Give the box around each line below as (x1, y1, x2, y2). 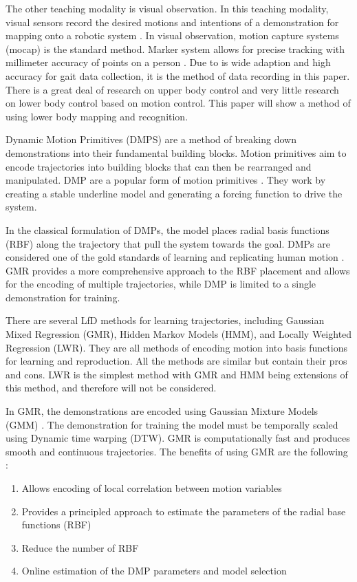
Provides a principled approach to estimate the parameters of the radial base (21, 504, 346, 518)
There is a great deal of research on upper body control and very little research (6, 82, 339, 96)
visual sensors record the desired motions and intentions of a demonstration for (6, 14, 339, 29)
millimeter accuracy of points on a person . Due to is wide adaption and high (6, 55, 331, 69)
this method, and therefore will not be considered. (6, 380, 217, 395)
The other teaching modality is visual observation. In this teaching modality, (6, 1, 329, 15)
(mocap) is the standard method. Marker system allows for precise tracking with (6, 41, 345, 56)
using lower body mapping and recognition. (6, 109, 188, 123)
